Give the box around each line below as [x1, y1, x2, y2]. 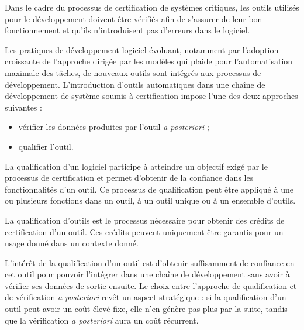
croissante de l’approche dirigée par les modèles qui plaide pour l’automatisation [5, 55, 293, 67]
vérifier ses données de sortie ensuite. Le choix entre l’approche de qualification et [5, 279, 297, 291]
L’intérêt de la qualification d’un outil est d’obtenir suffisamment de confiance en [5, 256, 295, 269]
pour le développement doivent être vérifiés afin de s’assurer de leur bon [5, 12, 262, 25]
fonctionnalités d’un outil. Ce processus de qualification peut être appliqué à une [5, 183, 293, 195]
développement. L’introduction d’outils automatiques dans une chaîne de [5, 78, 265, 90]
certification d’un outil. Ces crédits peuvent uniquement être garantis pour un [5, 225, 284, 238]
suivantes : [5, 101, 42, 113]
